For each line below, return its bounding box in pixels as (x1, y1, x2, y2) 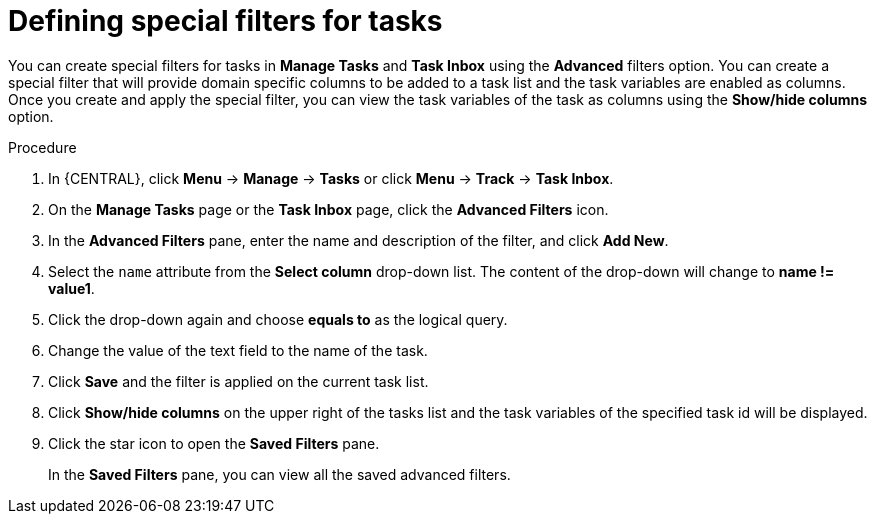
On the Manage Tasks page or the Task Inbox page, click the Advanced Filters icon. (48, 200, 609, 218)
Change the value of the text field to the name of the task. (48, 341, 428, 359)
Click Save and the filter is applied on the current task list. (48, 372, 429, 390)
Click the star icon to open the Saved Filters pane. (48, 434, 380, 452)
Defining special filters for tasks (8, 4, 443, 38)
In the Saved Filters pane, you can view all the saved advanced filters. (48, 465, 511, 483)
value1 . (48, 279, 95, 297)
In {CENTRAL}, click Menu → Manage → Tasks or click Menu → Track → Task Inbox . (48, 169, 614, 187)
